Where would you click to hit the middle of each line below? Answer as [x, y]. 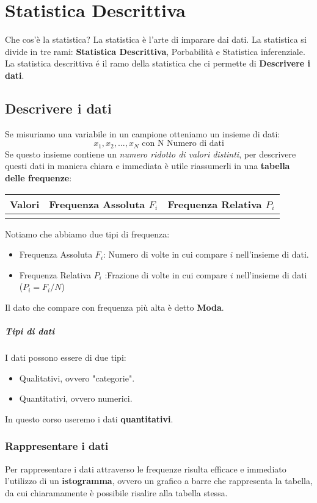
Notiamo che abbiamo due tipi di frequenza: [87, 233]
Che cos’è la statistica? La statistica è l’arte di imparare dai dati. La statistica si [156, 39]
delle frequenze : [38, 177]
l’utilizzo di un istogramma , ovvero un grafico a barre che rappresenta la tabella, [159, 481]
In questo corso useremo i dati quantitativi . [89, 418]
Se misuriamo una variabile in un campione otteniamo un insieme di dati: [143, 133]
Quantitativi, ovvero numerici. [76, 398]
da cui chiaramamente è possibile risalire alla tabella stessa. [116, 492]
